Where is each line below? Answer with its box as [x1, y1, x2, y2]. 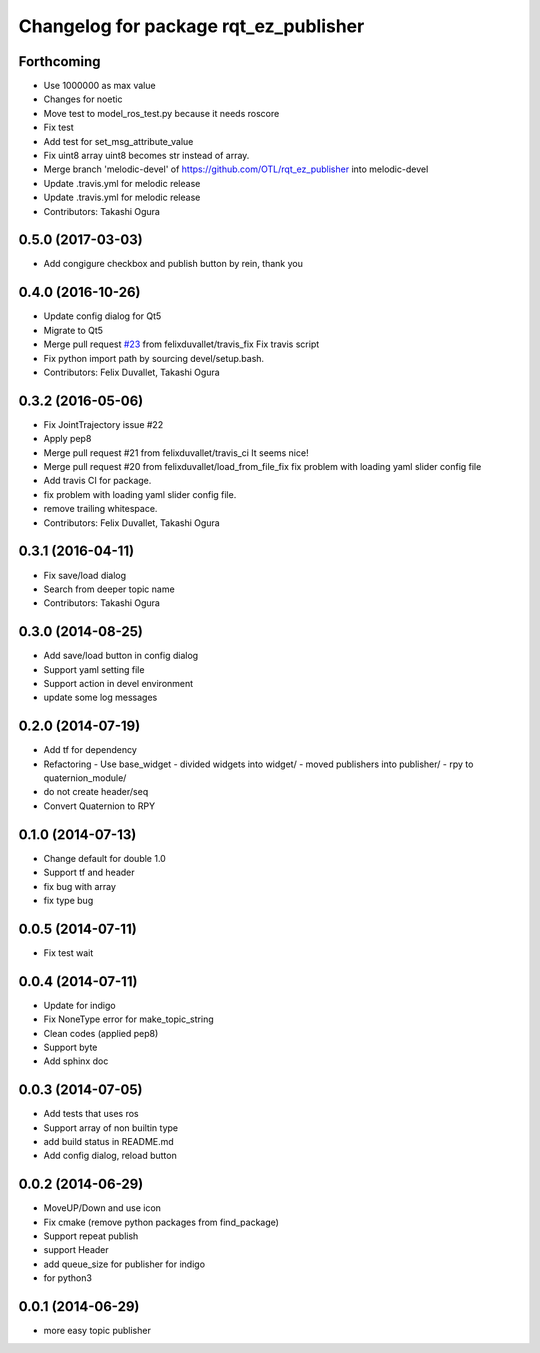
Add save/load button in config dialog [43, 650, 199, 662]
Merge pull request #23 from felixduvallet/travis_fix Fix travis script [43, 338, 320, 350]
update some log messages [43, 691, 158, 704]
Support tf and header [43, 866, 135, 879]
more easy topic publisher [43, 1325, 152, 1337]
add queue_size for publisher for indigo [43, 1258, 205, 1270]
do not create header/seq [43, 786, 149, 798]
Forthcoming [18, 53, 101, 70]
